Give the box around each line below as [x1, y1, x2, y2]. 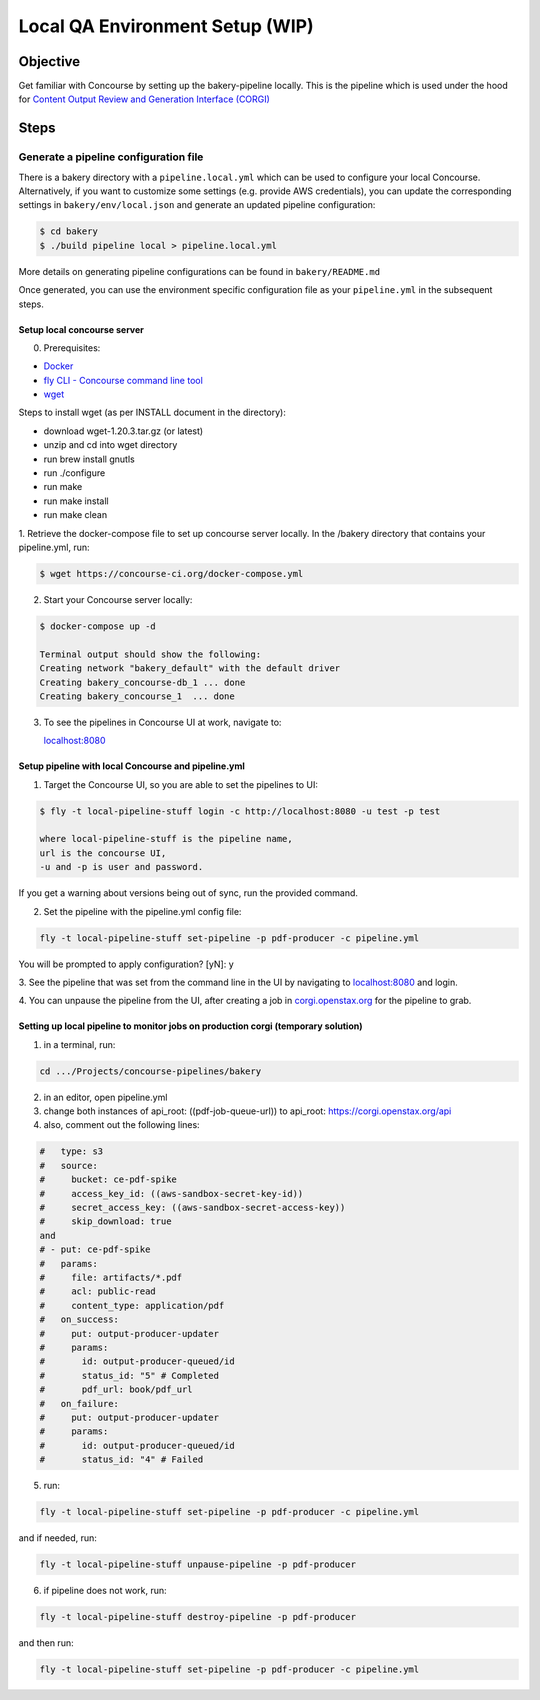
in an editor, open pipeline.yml [43, 1091, 168, 1103]
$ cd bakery [39, 226, 99, 237]
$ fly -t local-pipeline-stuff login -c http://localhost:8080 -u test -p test [39, 805, 441, 817]
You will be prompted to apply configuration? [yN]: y [18, 958, 234, 970]
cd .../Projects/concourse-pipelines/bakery [39, 1065, 262, 1077]
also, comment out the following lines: [43, 1119, 200, 1131]
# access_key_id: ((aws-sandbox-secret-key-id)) [39, 1188, 304, 1199]
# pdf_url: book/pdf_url [39, 1384, 194, 1395]
